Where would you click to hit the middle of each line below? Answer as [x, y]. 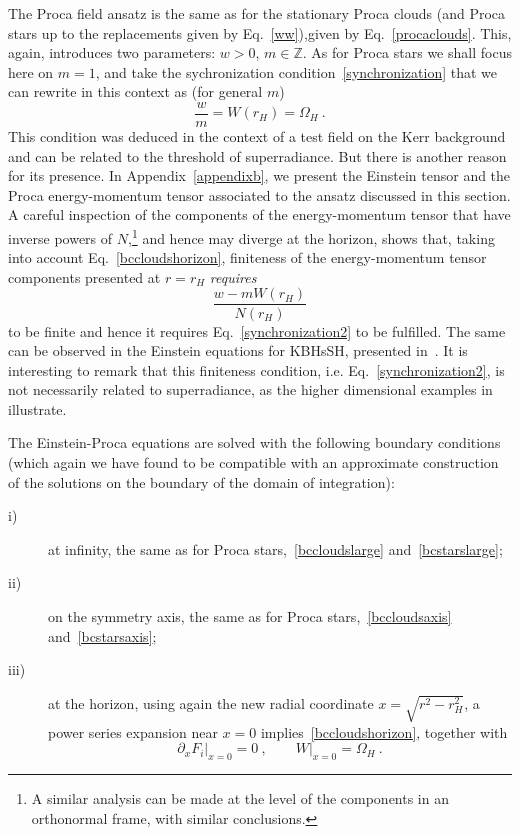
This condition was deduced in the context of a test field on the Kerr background [257, 136]
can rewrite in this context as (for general [135, 91]
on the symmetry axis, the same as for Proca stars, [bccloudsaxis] [250, 616]
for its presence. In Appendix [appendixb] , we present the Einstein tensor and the [259, 175]
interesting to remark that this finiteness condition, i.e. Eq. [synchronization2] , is [256, 369]
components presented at [84, 276]
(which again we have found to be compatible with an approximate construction [253, 462]
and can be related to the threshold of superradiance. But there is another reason [257, 155]
